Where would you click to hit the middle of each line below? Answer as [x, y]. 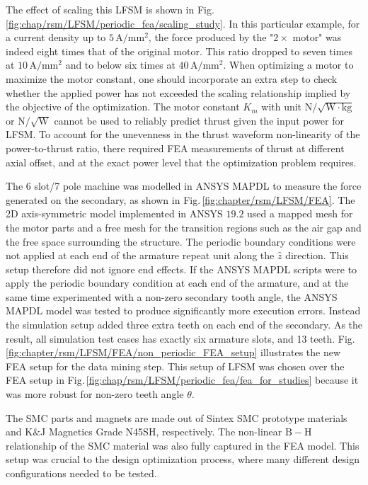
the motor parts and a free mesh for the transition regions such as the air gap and [184, 227]
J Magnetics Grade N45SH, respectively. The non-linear [161, 432]
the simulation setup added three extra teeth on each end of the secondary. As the [184, 325]
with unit [282, 107]
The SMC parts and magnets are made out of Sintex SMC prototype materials [177, 417]
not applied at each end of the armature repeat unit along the [140, 255]
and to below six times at [120, 65]
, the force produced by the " [211, 37]
